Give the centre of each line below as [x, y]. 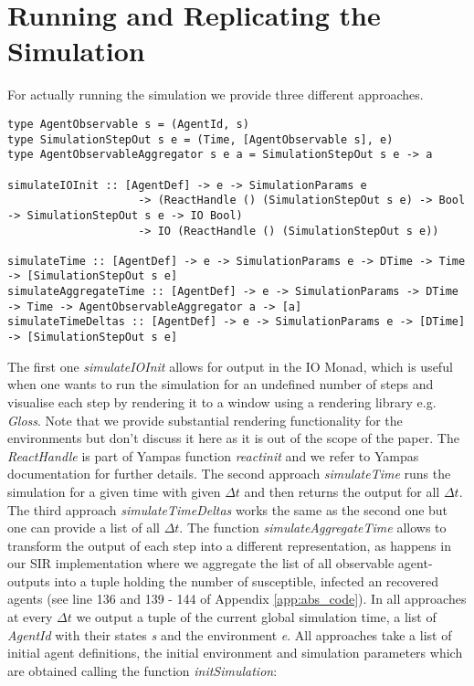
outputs [29, 580]
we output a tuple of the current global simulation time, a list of [256, 617]
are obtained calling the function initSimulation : [142, 670]
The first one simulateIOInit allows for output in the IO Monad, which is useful [230, 366]
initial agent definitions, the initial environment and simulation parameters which [235, 653]
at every [30, 617]
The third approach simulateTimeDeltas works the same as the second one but [228, 509]
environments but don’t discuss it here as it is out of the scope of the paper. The [233, 438]
